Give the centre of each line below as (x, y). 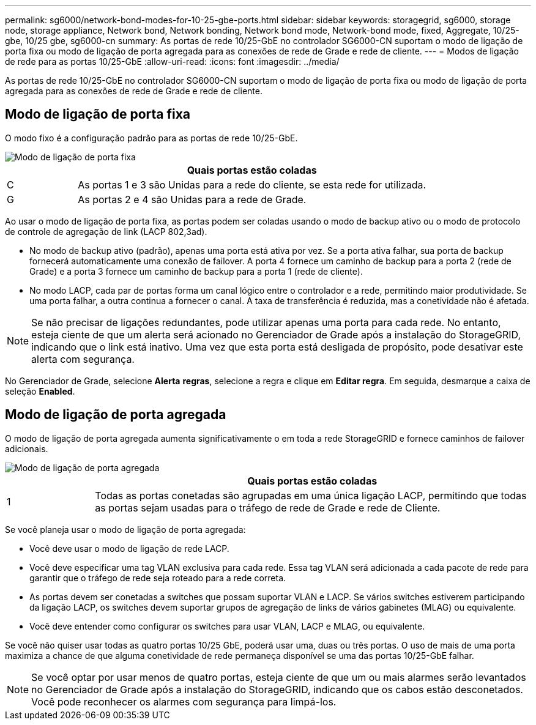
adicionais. (27, 448)
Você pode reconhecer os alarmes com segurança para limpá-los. (184, 701)
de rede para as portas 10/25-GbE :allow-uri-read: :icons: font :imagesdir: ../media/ (172, 61)
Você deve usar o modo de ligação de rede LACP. (129, 548)
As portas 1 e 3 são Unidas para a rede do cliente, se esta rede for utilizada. (252, 184)
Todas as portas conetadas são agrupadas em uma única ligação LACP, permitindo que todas (311, 495)
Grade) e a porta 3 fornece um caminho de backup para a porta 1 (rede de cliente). (196, 271)
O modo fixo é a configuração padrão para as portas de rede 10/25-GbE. (151, 138)
